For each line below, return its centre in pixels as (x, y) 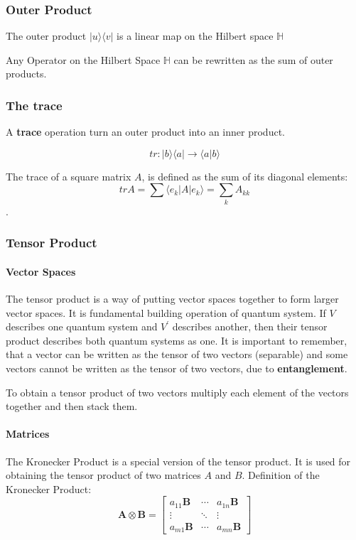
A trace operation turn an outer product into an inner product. (145, 132)
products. (26, 74)
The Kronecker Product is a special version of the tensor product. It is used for (178, 461)
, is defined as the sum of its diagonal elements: (245, 176)
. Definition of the (281, 475)
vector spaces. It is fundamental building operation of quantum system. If (166, 312)
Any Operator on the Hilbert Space (83, 59)
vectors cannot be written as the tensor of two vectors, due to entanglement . (177, 368)
